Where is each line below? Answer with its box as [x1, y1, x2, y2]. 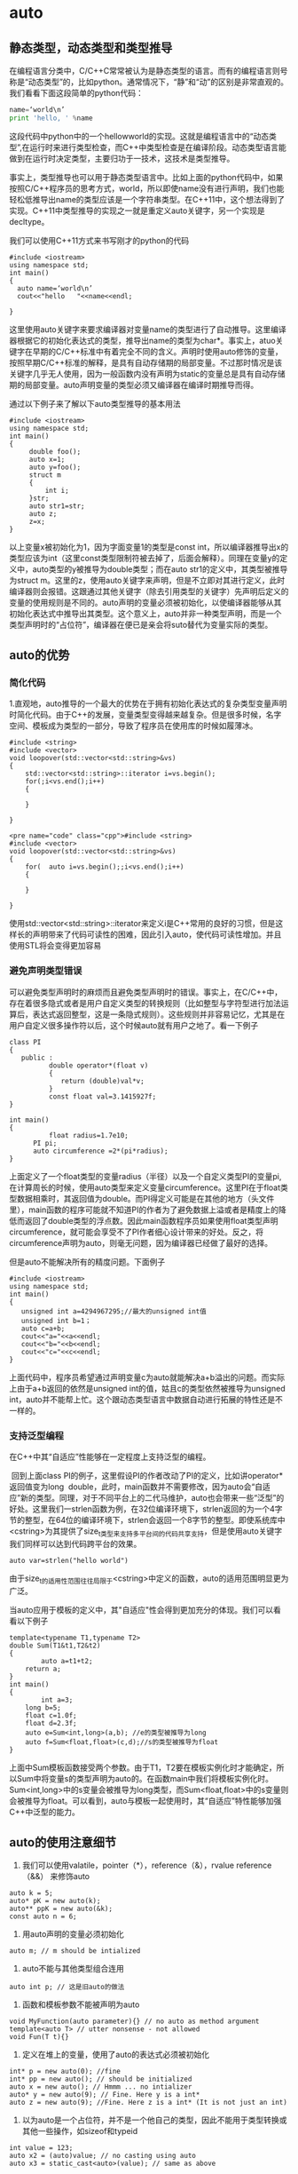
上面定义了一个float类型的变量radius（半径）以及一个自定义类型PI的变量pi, [9, 1170, 282, 1181]
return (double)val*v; [60, 1076, 145, 1085]
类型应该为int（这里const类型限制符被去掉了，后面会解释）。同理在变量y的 [9, 552, 280, 563]
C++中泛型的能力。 [9, 1806, 80, 1817]
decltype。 [9, 216, 50, 226]
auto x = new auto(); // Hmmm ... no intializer [9, 2083, 192, 2091]
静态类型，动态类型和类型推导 [9, 40, 173, 55]
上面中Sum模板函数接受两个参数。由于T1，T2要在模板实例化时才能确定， [9, 1762, 277, 1773]
